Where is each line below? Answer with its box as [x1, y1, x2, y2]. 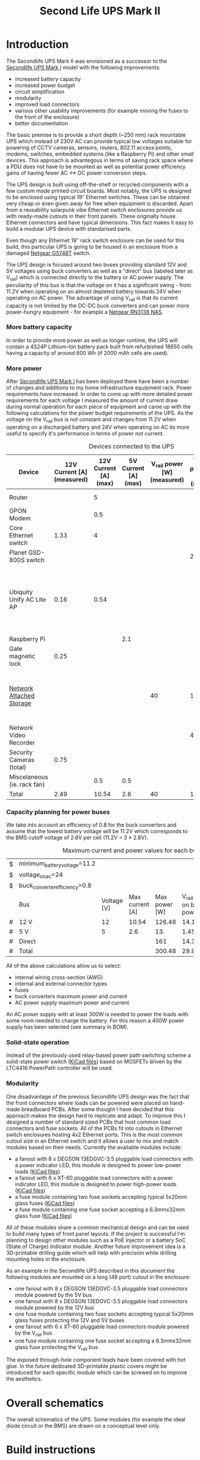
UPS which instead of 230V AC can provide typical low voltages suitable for [6, 137, 192, 144]
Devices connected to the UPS [88, 442, 174, 450]
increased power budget [14, 82, 76, 89]
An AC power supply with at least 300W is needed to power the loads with [6, 1011, 189, 1018]
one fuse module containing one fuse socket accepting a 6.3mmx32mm [14, 1337, 192, 1344]
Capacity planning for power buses [6, 808, 110, 816]
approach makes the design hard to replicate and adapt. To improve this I [6, 1112, 186, 1119]
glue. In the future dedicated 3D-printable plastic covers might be [6, 1363, 167, 1370]
